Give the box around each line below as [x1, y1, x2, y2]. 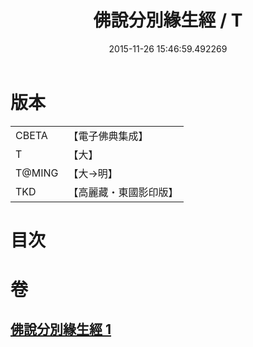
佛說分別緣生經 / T [93, 9, 243, 32]
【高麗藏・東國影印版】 [68, 185, 179, 199]
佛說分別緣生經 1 [10, 321, 112, 338]
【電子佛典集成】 [68, 129, 149, 143]
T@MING [15, 166, 59, 180]
